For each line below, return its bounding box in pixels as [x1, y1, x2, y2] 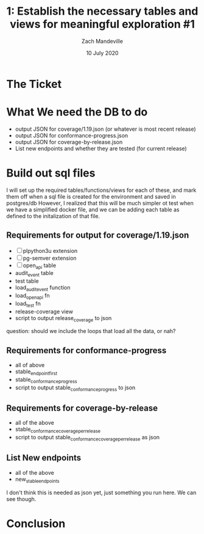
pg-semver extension [23, 254, 77, 262]
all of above [15, 362, 45, 369]
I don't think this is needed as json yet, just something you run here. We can [6, 489, 197, 496]
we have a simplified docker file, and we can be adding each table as [6, 206, 180, 213]
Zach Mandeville [81, 37, 124, 45]
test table [15, 277, 39, 285]
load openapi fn [15, 292, 50, 301]
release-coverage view [15, 307, 73, 315]
